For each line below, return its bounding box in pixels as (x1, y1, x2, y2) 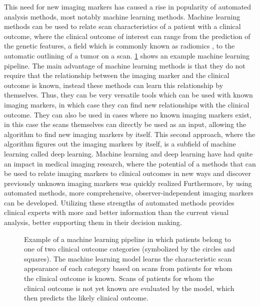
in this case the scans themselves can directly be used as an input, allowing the (4, 119, 246, 129)
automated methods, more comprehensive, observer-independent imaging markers (4, 187, 253, 198)
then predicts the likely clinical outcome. (24, 292, 148, 303)
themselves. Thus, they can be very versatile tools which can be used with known (4, 89, 253, 100)
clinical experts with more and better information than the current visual (4, 207, 229, 217)
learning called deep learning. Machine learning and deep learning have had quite (4, 148, 253, 158)
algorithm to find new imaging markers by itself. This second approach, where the (4, 128, 255, 139)
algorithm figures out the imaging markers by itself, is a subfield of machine (4, 138, 236, 149)
